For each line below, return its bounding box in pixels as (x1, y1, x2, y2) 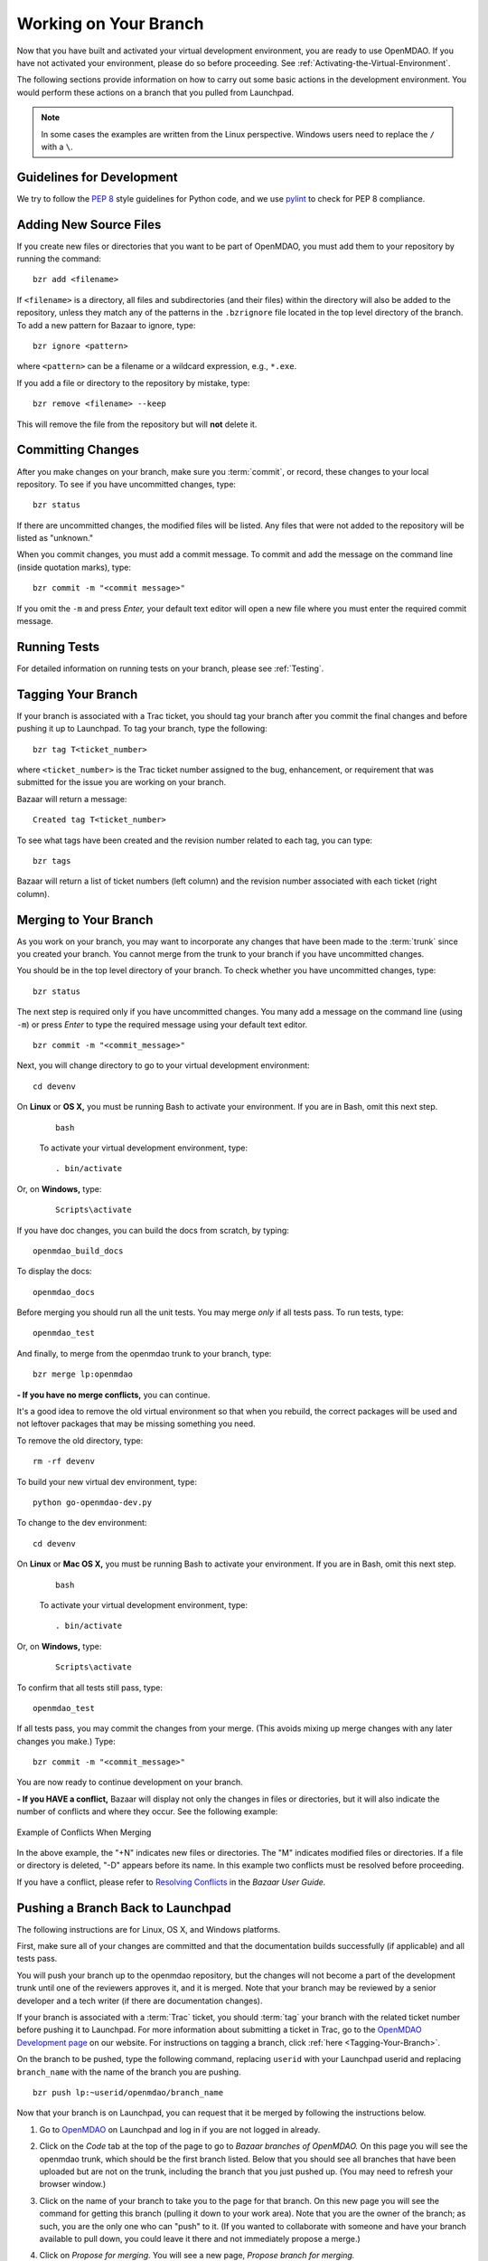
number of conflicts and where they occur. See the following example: (16, 1806, 278, 1817)
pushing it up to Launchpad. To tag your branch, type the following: (16, 724, 268, 734)
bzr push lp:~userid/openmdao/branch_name (33, 2087, 224, 2097)
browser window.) (39, 2179, 107, 2190)
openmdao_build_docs (33, 1245, 124, 1256)
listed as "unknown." (16, 533, 94, 544)
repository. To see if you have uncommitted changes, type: (16, 478, 237, 489)
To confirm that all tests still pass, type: (16, 1682, 163, 1693)
